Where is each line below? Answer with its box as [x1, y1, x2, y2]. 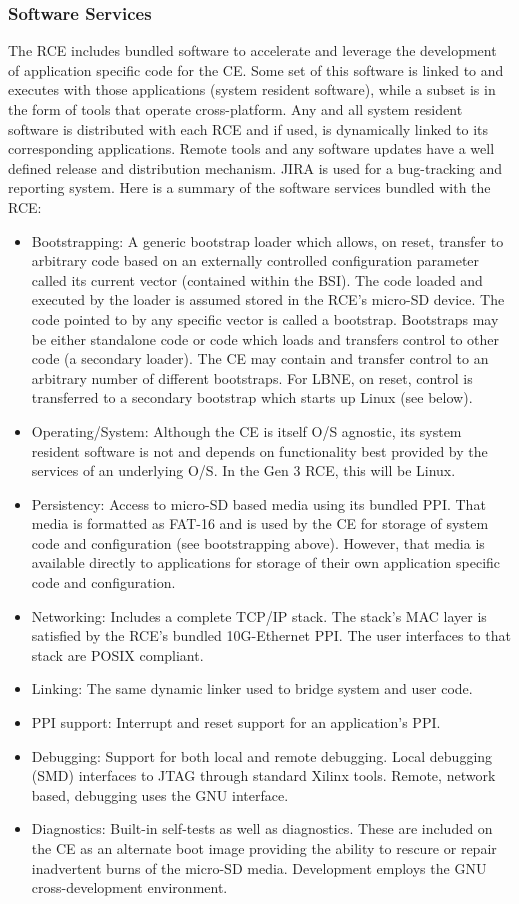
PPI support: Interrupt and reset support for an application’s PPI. [31, 712, 441, 733]
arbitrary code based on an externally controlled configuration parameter [31, 250, 480, 271]
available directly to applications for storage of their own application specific [31, 552, 501, 573]
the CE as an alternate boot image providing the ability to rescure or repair [31, 838, 497, 858]
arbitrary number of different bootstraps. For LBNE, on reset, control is [31, 367, 473, 388]
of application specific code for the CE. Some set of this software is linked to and [8, 59, 504, 80]
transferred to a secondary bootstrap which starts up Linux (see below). [31, 387, 473, 408]
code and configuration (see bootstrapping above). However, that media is [31, 532, 485, 553]
